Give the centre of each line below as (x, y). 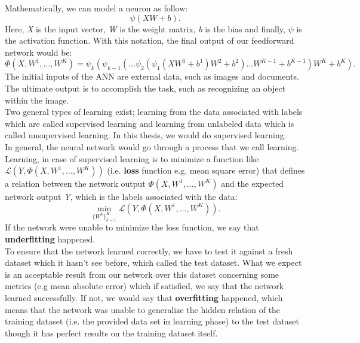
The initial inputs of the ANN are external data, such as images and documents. (152, 76)
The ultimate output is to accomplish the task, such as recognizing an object (145, 88)
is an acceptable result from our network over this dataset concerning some (142, 274)
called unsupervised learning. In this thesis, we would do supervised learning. (146, 135)
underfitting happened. (50, 239)
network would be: (39, 52)
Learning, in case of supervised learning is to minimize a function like (132, 158)
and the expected (253, 183)
